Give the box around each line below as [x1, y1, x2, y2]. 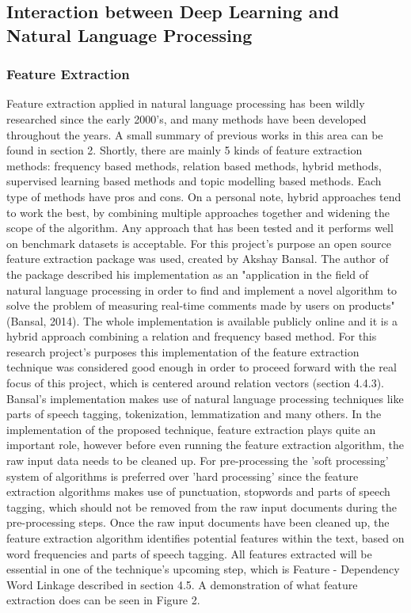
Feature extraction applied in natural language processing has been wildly [6, 95, 365, 112]
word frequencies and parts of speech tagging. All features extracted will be [6, 545, 372, 562]
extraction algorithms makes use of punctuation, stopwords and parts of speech [6, 483, 390, 500]
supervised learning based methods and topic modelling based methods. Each [6, 173, 382, 189]
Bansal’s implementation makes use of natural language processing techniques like [6, 390, 404, 406]
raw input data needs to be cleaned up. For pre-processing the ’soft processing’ [6, 452, 389, 469]
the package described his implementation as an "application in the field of [6, 265, 369, 282]
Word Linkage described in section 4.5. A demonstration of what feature [6, 576, 358, 592]
